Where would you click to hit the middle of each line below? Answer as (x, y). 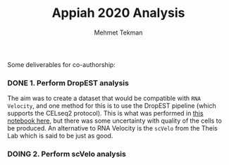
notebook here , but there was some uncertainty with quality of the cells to (114, 121)
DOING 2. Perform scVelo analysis (67, 154)
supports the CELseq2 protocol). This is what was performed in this (105, 114)
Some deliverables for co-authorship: (62, 64)
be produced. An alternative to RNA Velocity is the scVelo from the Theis (112, 128)
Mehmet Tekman (118, 32)
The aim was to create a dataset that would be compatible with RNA (104, 98)
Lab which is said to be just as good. (60, 136)
